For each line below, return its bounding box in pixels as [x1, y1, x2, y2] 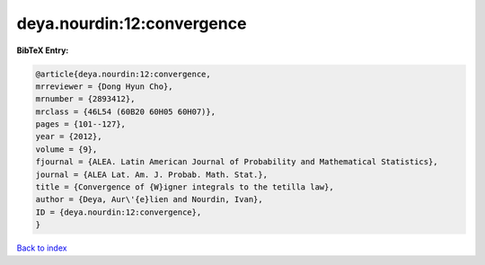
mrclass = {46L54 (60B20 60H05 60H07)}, [35, 106, 216, 117]
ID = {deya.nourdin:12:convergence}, [35, 207, 202, 217]
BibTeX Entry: [16, 45, 69, 56]
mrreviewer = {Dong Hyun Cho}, [35, 81, 174, 92]
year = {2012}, [35, 131, 102, 142]
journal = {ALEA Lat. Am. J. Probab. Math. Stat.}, [35, 169, 269, 180]
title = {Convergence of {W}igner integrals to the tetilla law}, [35, 182, 334, 192]
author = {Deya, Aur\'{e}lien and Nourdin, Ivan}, [35, 194, 264, 205]
